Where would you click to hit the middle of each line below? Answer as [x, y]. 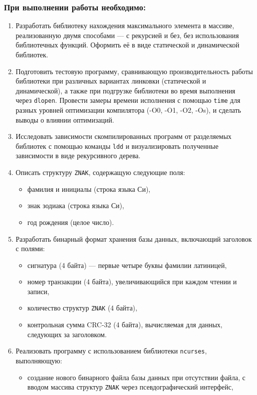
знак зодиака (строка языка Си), [76, 205]
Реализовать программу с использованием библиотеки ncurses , [111, 351]
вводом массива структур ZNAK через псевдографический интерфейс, [130, 387]
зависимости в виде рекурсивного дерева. [78, 155]
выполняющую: [39, 360]
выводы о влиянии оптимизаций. [65, 119]
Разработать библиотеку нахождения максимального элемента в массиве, [125, 25]
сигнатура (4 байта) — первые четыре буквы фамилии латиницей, [127, 265]
